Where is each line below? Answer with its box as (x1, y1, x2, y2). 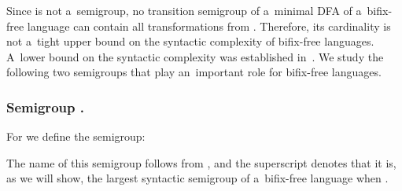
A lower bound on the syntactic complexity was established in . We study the (6, 48, 384, 64)
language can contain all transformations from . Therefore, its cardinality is (27, 17, 391, 34)
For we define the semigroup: (6, 128, 146, 145)
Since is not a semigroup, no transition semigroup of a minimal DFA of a (6, 2, 362, 18)
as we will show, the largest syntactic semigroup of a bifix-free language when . (6, 170, 389, 186)
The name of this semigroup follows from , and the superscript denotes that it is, (6, 154, 396, 171)
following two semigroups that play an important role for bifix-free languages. (6, 64, 382, 80)
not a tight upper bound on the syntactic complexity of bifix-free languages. (6, 33, 374, 50)
